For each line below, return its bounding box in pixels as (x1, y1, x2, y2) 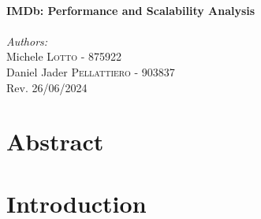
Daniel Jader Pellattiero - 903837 (6, 63, 175, 80)
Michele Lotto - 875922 (6, 48, 122, 65)
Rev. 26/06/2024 (6, 79, 88, 95)
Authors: (6, 32, 48, 49)
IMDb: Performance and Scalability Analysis (6, 2, 255, 18)
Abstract (6, 125, 104, 158)
